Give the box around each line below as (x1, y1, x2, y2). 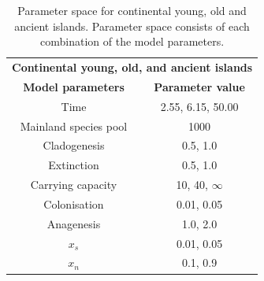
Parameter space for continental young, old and (17, 2, 247, 18)
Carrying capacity (30, 176, 117, 193)
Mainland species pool (20, 117, 128, 134)
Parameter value (154, 78, 245, 94)
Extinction (48, 157, 99, 173)
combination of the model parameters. (40, 33, 225, 50)
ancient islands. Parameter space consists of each (14, 17, 250, 34)
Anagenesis (46, 215, 101, 231)
